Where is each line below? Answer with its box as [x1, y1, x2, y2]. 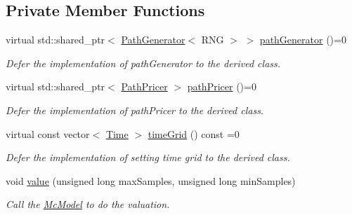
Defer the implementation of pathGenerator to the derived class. [6, 55, 281, 70]
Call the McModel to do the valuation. [6, 197, 170, 211]
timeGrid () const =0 [148, 126, 240, 141]
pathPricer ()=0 [187, 79, 256, 94]
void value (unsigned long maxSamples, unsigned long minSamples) [6, 173, 296, 188]
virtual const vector [6, 126, 90, 141]
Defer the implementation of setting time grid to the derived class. [6, 150, 290, 165]
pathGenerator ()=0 [259, 32, 346, 47]
